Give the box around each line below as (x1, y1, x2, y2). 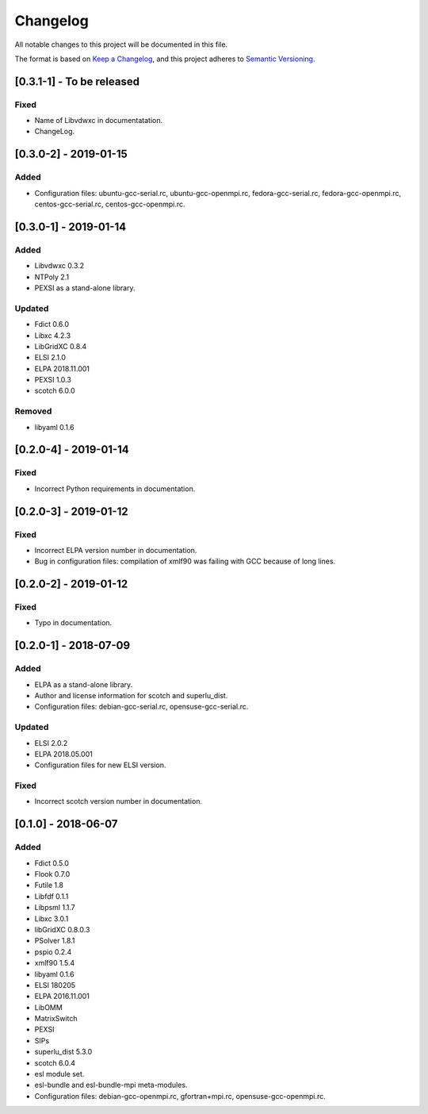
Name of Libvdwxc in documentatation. (34, 116, 163, 125)
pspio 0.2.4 (34, 947, 72, 956)
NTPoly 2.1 (34, 272, 70, 282)
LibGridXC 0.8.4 (34, 341, 87, 351)
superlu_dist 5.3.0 (34, 1047, 93, 1057)
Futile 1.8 (34, 881, 63, 890)
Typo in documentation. (34, 618, 113, 628)
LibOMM (34, 1002, 63, 1012)
